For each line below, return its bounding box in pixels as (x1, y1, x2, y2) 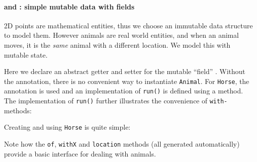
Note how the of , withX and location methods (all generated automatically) (4, 138, 240, 149)
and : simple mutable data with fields (4, 1, 135, 11)
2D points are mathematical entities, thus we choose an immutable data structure (4, 20, 253, 30)
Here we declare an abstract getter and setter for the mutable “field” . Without (4, 66, 246, 77)
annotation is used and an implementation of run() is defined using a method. (4, 85, 243, 96)
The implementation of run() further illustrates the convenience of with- (4, 95, 228, 106)
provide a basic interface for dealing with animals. (4, 148, 156, 159)
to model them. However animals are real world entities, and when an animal (4, 30, 239, 40)
